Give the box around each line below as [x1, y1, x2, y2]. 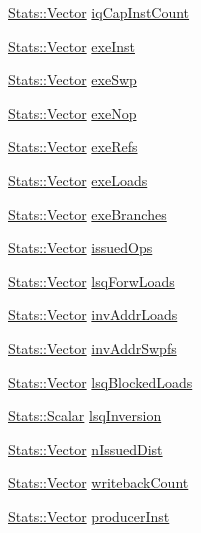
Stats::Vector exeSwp [8, 69, 137, 90]
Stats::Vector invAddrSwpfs [8, 337, 177, 358]
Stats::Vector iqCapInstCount [8, 2, 190, 22]
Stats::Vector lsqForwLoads [8, 270, 175, 291]
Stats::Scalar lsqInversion [8, 405, 162, 426]
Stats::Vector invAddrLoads [8, 304, 178, 325]
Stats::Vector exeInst [8, 35, 135, 56]
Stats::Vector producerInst [8, 505, 170, 526]
